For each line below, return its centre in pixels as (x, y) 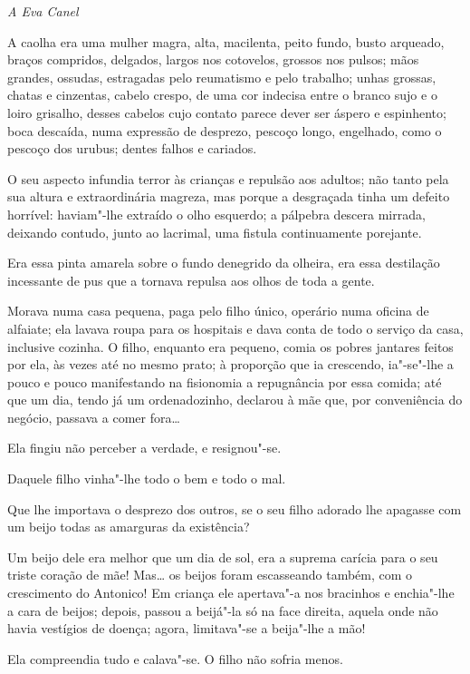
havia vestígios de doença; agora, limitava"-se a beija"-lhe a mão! (187, 628)
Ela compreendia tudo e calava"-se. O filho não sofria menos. (175, 658)
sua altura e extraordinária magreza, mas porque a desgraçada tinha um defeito (229, 196)
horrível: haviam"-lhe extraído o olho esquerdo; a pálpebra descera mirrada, (216, 214)
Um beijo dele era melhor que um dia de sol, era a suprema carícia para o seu (223, 557)
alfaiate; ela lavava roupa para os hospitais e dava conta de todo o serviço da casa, (235, 328)
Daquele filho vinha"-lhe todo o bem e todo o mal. (147, 479)
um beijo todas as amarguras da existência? (129, 527)
